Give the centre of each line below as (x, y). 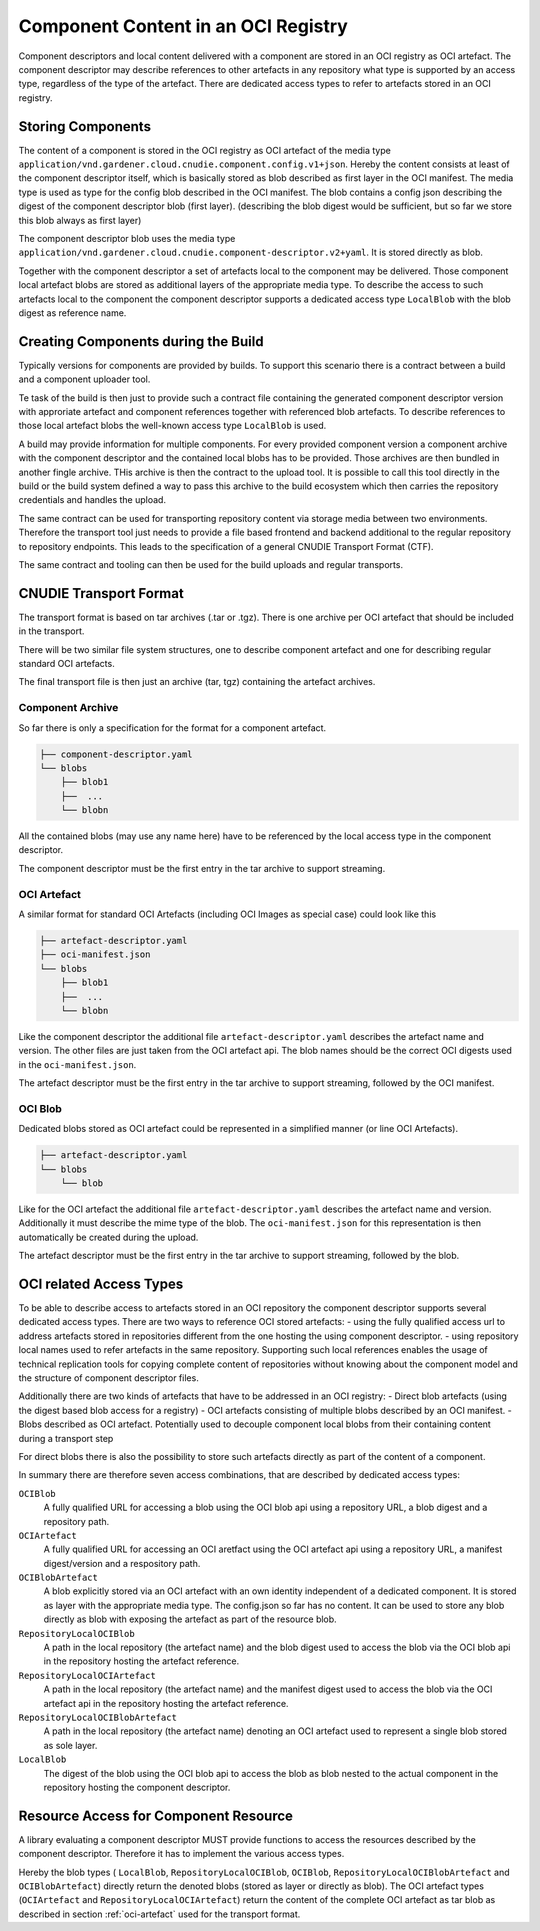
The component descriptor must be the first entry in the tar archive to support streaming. (202, 868)
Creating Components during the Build (141, 341)
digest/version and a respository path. (122, 1563)
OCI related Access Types (101, 1283)
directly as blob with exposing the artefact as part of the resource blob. (190, 1619)
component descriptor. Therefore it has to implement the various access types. (181, 1854)
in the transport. (51, 631)
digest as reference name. (72, 312)
